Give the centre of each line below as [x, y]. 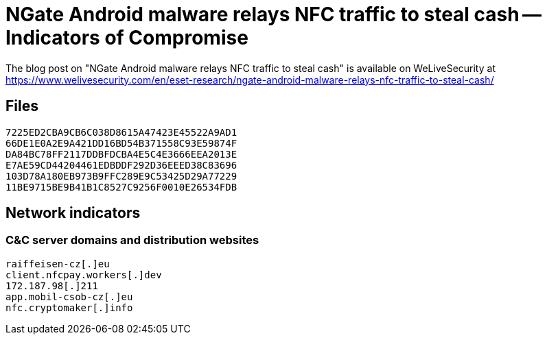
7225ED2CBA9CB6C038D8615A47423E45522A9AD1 [121, 132]
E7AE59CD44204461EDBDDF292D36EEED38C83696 [121, 165]
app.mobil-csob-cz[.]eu [69, 296]
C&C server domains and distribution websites [132, 240]
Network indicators [73, 213]
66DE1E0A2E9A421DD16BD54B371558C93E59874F [121, 143]
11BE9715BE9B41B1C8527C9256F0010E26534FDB [121, 187]
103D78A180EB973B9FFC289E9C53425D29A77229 [121, 176]
